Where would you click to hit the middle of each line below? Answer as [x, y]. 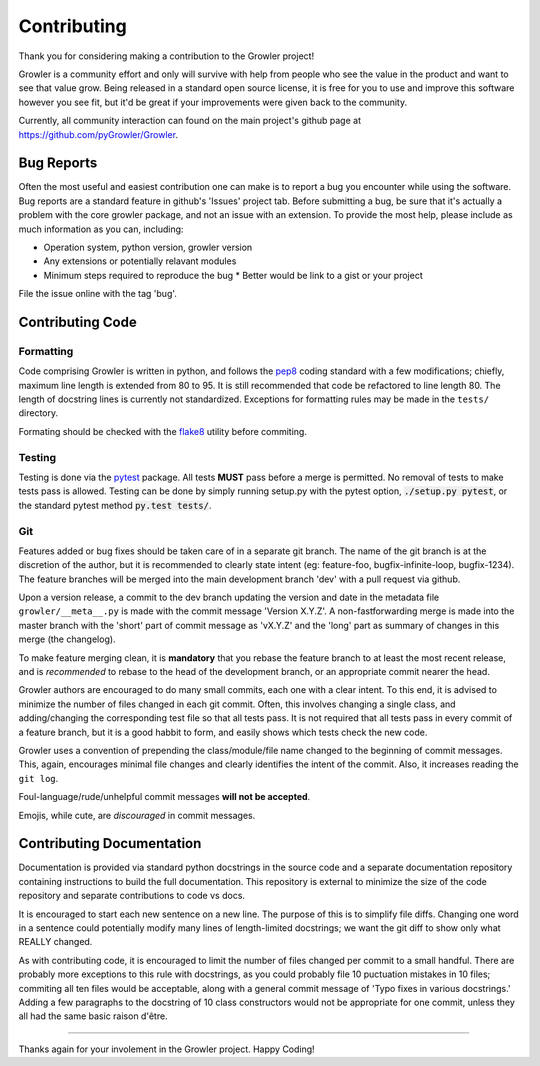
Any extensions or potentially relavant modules [140, 261]
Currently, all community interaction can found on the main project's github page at [190, 121]
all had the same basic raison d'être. [93, 1016]
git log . [38, 778]
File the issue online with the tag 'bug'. [97, 294]
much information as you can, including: [101, 229]
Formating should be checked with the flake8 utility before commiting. [162, 431]
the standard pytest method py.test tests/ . [115, 505]
